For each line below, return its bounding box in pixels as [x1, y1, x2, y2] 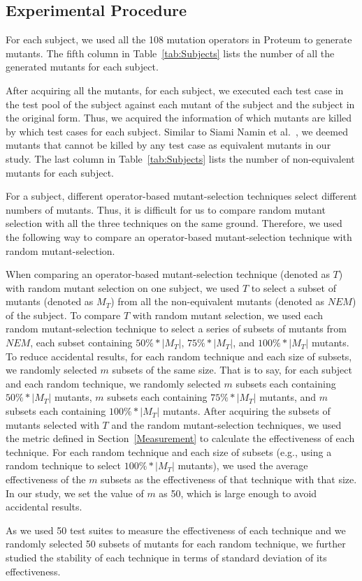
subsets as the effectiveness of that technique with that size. [101, 472, 357, 487]
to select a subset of [251, 280, 336, 295]
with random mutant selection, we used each [132, 307, 324, 322]
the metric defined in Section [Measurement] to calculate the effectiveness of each [6, 431, 355, 446]
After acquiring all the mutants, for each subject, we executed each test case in [6, 82, 344, 97]
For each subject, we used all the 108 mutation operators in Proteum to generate [6, 32, 352, 47]
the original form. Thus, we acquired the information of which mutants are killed [6, 110, 352, 125]
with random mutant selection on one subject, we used [6, 280, 240, 295]
